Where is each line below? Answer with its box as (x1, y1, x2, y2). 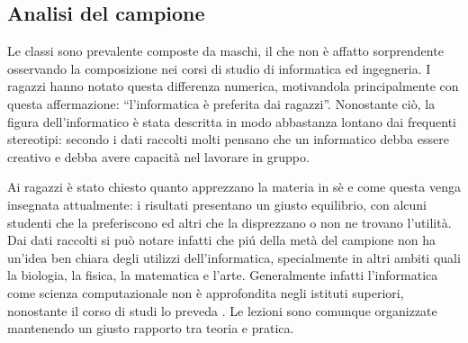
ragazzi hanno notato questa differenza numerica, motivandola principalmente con (7, 77, 459, 95)
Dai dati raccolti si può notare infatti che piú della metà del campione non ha (7, 230, 436, 249)
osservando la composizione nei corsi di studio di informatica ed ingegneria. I (7, 59, 431, 77)
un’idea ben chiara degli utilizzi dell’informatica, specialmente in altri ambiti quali (7, 248, 461, 266)
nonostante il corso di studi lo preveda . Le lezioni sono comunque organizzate (7, 301, 437, 320)
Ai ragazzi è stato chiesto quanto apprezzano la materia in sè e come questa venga (7, 177, 461, 196)
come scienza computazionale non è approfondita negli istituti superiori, (7, 283, 404, 302)
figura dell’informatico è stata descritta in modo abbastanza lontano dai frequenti (7, 112, 456, 131)
